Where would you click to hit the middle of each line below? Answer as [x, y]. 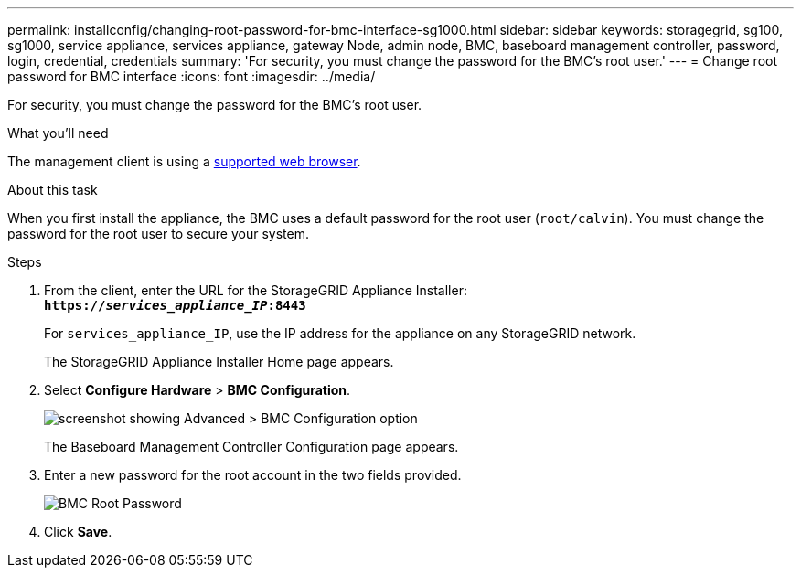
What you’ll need [58, 133]
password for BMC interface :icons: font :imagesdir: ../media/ [192, 76]
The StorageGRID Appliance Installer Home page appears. [219, 362]
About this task [53, 190]
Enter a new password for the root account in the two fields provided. [253, 475]
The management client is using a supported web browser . [184, 161]
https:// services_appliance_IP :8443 [175, 305]
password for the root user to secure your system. [158, 234]
